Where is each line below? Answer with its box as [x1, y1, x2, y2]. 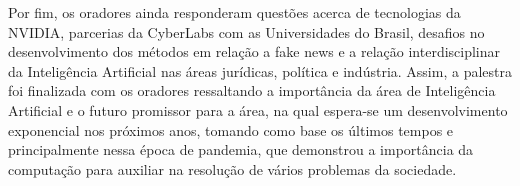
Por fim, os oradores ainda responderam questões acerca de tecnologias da [8, 2, 461, 22]
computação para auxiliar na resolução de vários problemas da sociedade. [8, 158, 457, 179]
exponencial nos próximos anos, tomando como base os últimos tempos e [8, 119, 454, 140]
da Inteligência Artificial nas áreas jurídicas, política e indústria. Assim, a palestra [8, 60, 512, 81]
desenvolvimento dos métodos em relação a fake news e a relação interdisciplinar [8, 41, 501, 62]
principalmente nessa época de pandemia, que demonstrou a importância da [8, 139, 474, 160]
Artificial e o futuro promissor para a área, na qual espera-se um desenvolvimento [8, 99, 508, 120]
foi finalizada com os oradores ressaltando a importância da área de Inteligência [8, 80, 496, 101]
